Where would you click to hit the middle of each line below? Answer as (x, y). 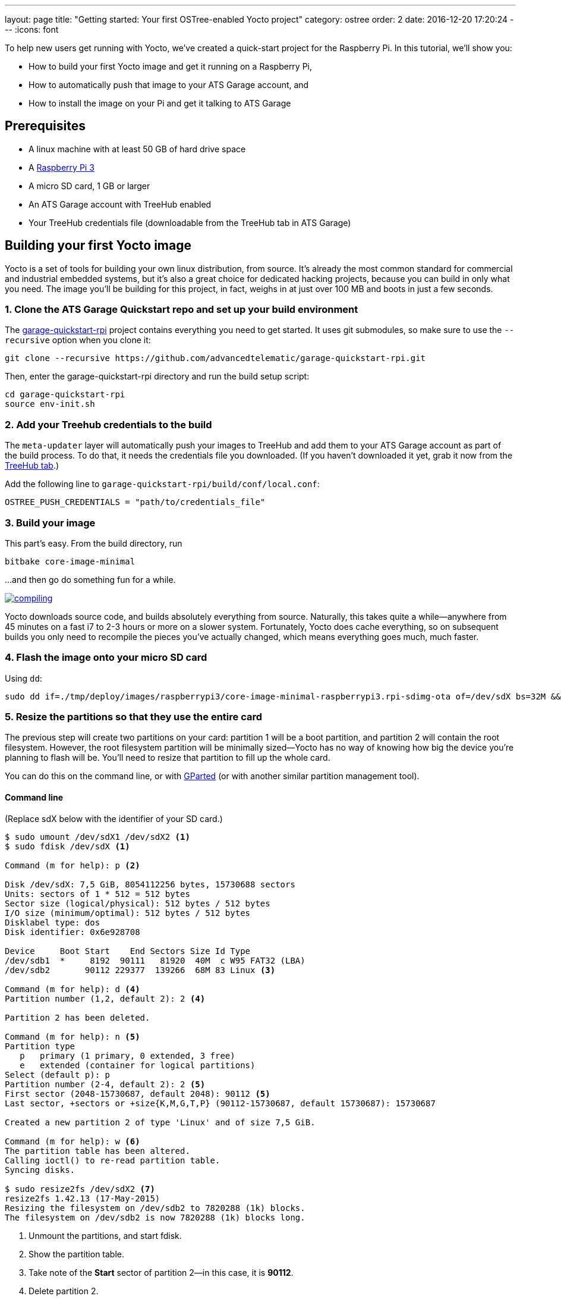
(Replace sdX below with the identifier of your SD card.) (114, 818)
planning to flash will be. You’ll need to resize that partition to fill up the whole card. (168, 758)
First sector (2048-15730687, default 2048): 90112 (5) (138, 1094)
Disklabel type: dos (53, 922)
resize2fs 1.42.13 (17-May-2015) (83, 1198)
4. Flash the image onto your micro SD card (106, 658)
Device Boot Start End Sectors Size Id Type (128, 951)
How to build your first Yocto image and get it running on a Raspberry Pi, (171, 66)
